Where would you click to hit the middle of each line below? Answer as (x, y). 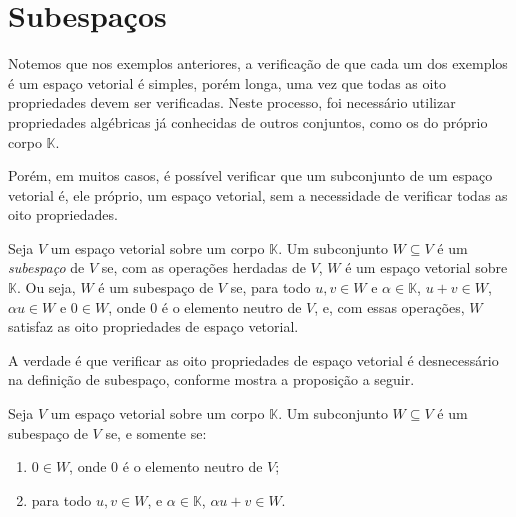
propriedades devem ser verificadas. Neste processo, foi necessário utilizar (232, 102)
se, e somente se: (156, 432)
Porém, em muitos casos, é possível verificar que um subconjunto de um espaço (250, 175)
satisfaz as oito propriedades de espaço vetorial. (153, 326)
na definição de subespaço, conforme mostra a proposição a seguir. (211, 379)
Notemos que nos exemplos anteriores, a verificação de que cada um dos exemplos (258, 63)
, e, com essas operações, (389, 306)
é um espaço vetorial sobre (426, 267)
